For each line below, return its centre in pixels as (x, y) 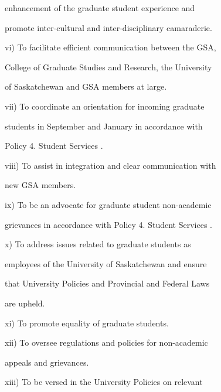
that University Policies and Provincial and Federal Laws (107, 283)
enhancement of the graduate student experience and (100, 8)
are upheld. (25, 303)
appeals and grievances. (47, 362)
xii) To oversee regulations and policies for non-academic (106, 342)
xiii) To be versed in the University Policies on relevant (104, 382)
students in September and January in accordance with (104, 126)
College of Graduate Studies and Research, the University (108, 67)
